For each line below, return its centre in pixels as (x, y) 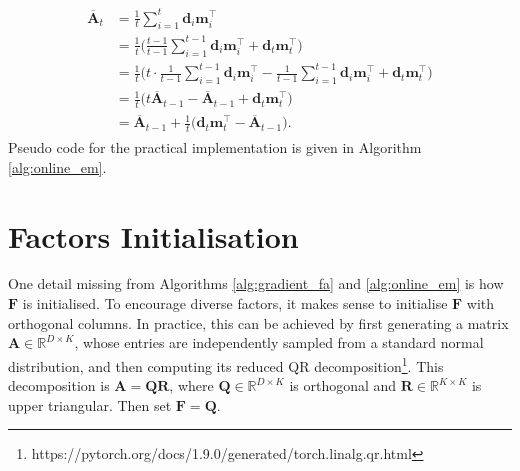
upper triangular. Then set (90, 404)
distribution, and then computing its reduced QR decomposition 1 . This (226, 364)
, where (191, 385)
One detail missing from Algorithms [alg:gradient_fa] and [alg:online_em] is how (256, 283)
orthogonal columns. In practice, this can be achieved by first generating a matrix (258, 322)
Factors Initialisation (153, 235)
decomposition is (59, 385)
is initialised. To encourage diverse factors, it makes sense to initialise (235, 303)
